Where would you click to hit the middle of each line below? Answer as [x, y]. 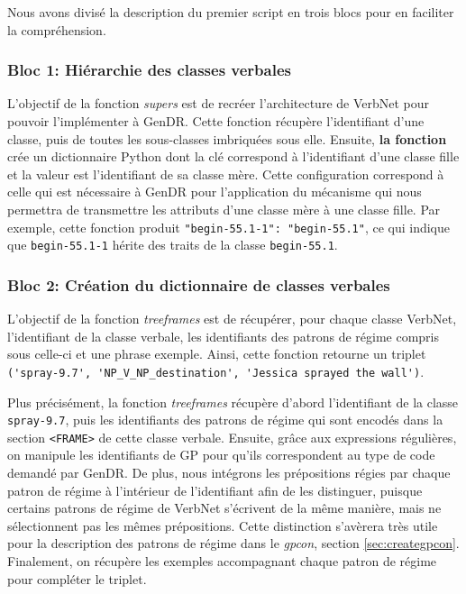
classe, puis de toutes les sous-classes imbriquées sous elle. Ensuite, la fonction [227, 138]
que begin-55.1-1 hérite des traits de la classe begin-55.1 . [173, 245]
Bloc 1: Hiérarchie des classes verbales [149, 70]
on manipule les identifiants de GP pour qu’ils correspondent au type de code [221, 455]
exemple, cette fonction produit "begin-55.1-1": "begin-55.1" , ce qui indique [229, 227]
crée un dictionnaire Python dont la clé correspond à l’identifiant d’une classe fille [233, 156]
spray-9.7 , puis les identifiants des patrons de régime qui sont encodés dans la [225, 420]
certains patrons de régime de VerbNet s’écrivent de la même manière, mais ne [224, 508]
